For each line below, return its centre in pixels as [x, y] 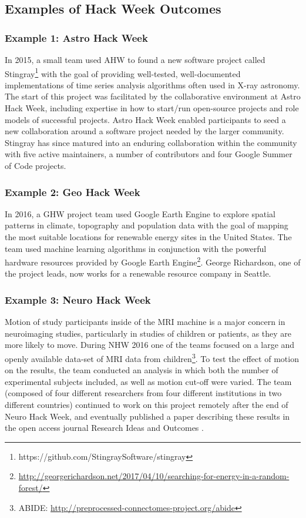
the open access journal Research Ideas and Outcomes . [104, 428]
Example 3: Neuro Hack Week [78, 299]
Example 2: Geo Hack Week [73, 192]
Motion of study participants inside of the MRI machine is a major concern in [145, 322]
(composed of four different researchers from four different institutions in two [143, 393]
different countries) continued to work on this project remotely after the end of [147, 405]
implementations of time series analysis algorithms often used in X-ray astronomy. [152, 84]
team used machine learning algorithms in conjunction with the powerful [136, 248]
